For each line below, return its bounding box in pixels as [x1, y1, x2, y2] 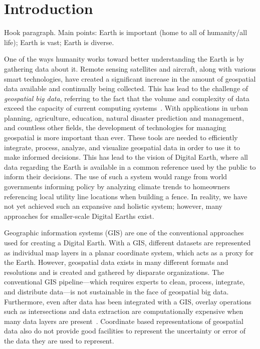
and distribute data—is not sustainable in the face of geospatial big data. [4, 286, 229, 296]
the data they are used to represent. [4, 335, 114, 345]
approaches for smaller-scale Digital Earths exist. [4, 210, 154, 221]
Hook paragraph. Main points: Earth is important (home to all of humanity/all [4, 27, 247, 38]
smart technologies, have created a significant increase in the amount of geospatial [4, 73, 256, 84]
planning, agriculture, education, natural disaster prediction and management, [4, 112, 244, 123]
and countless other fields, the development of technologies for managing [4, 122, 226, 133]
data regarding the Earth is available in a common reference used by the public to [4, 161, 256, 172]
